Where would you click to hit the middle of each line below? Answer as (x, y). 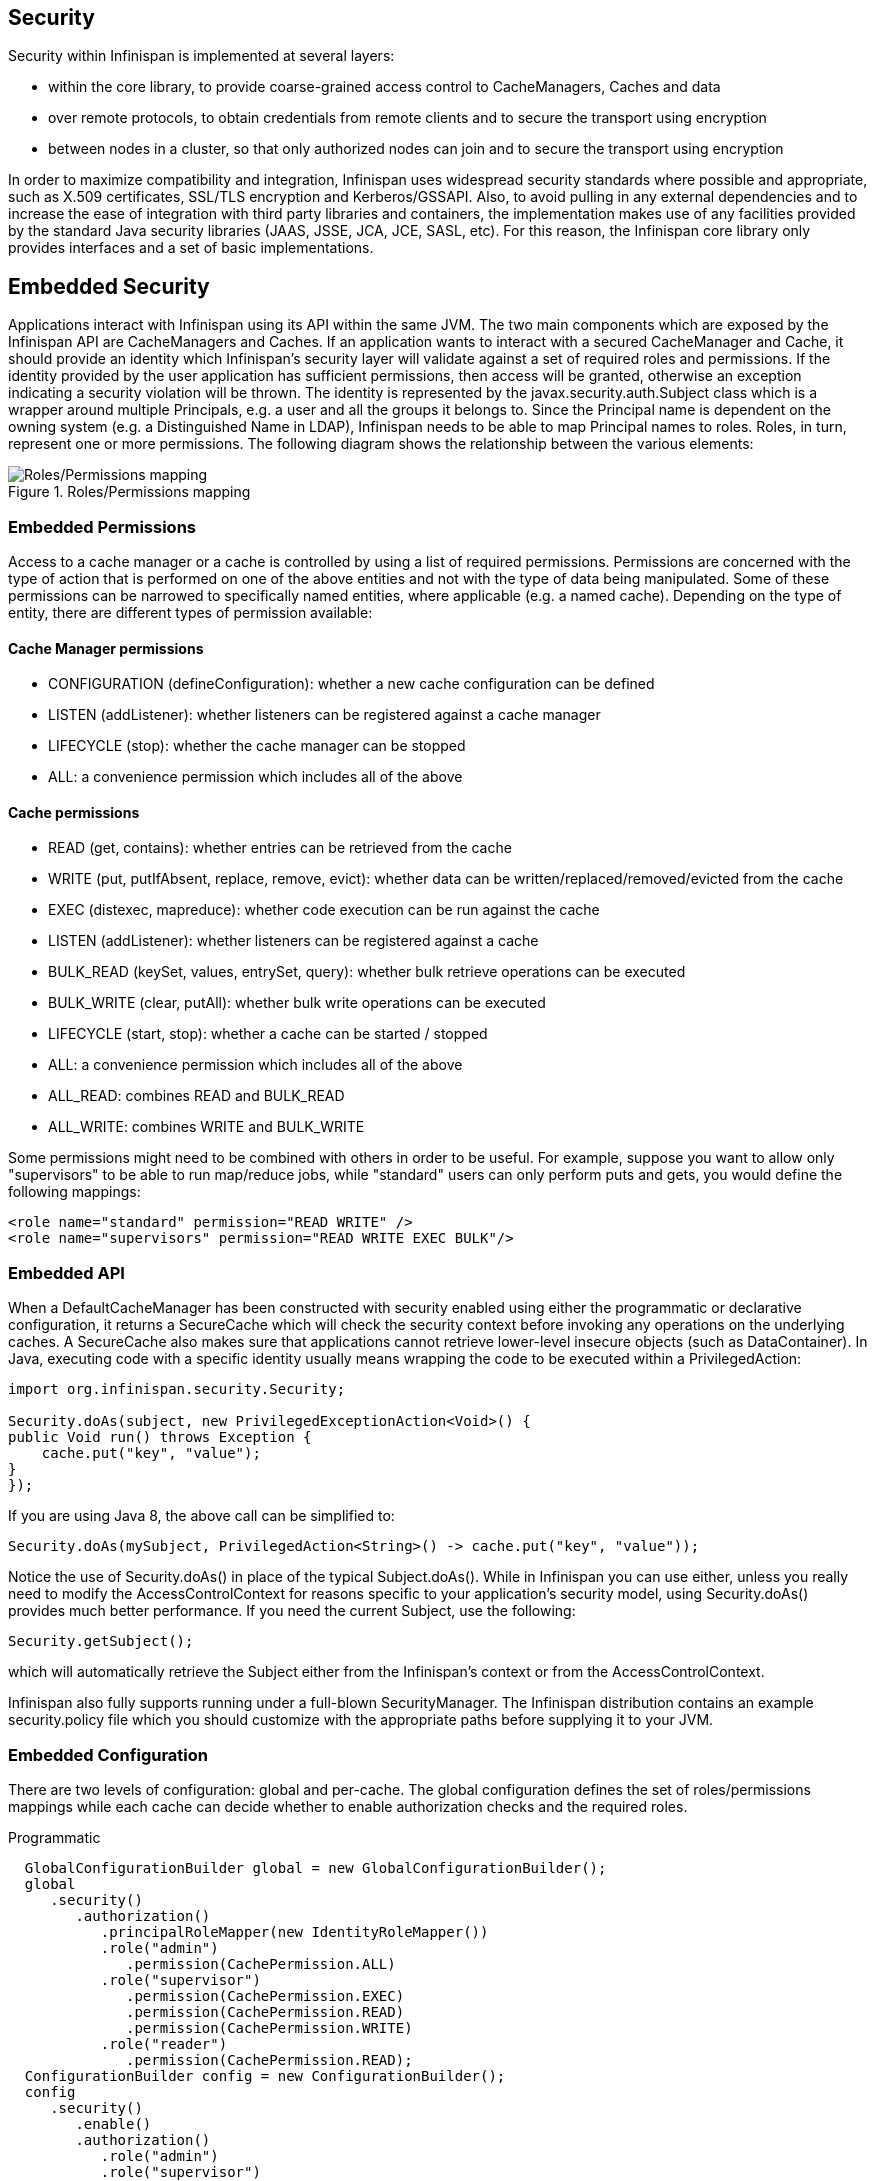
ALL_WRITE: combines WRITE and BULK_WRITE (206, 1127)
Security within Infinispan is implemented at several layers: (201, 56)
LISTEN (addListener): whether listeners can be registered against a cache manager (324, 715)
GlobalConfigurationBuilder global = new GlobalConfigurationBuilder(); (315, 1867)
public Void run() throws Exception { (160, 1437)
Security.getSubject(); (101, 1641)
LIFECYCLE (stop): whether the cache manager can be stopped (257, 746)
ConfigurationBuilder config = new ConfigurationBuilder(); (265, 2075)
